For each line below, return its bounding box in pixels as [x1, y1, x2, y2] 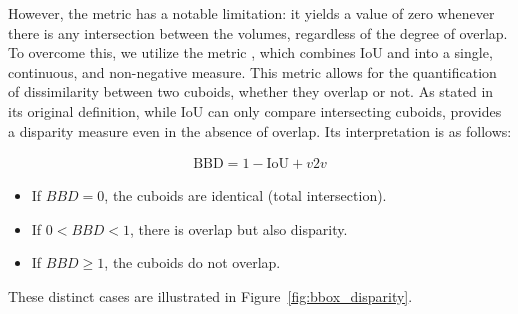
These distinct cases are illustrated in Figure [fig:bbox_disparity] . [8, 285, 413, 306]
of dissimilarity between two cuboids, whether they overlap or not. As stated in [8, 81, 494, 102]
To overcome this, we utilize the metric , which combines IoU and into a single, [8, 42, 493, 63]
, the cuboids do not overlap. [104, 252, 281, 273]
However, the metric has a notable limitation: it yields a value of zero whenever [8, 3, 495, 23]
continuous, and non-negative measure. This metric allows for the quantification [8, 61, 497, 82]
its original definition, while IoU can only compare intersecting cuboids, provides [8, 100, 502, 121]
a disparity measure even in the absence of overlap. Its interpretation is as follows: [8, 120, 512, 141]
